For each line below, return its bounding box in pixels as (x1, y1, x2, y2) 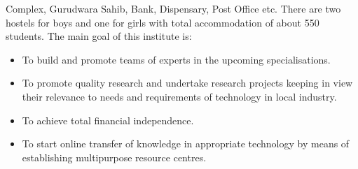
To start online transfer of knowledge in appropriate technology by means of (22, 136, 350, 151)
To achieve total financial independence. (22, 112, 194, 127)
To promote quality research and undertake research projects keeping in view (22, 75, 353, 90)
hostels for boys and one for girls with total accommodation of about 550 (6, 15, 319, 29)
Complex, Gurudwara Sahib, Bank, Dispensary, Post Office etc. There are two (6, 1, 341, 15)
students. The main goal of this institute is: (6, 29, 192, 43)
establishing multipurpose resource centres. (22, 149, 207, 164)
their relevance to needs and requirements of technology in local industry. (22, 89, 337, 103)
